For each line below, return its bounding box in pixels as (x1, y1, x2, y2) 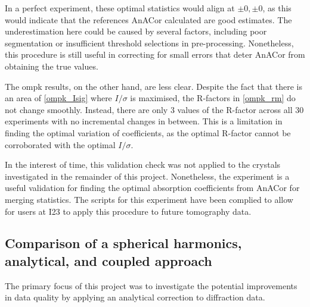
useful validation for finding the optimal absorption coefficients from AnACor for (5, 181, 300, 194)
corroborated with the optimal (5, 138, 116, 151)
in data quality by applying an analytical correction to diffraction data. (5, 291, 265, 303)
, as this (262, 2, 292, 14)
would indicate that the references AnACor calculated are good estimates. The (5, 13, 292, 26)
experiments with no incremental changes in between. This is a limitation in (5, 115, 283, 127)
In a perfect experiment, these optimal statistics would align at (5, 2, 235, 14)
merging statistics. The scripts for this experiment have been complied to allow (5, 193, 293, 205)
